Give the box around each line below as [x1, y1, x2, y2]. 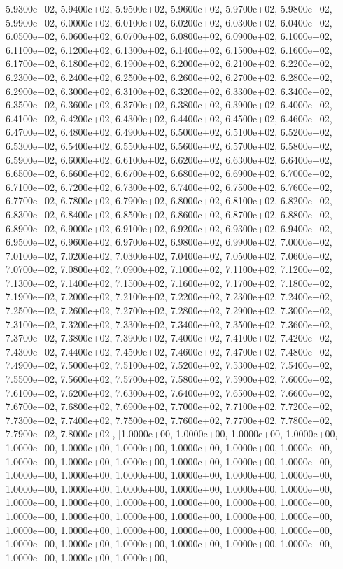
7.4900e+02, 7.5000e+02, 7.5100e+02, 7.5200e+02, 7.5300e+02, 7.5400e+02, [6, 358, 332, 372]
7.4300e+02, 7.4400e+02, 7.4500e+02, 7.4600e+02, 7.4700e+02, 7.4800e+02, [6, 344, 332, 358]
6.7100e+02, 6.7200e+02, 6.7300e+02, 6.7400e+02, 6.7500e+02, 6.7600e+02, [6, 179, 332, 194]
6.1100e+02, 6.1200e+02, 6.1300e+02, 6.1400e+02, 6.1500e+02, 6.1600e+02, [6, 42, 332, 57]
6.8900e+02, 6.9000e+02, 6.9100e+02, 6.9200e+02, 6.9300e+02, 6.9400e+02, [6, 220, 332, 235]
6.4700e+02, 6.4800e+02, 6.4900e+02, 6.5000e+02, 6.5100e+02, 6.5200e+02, [6, 125, 332, 139]
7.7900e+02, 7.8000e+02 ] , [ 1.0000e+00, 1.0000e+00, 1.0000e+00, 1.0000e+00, [6, 426, 338, 441]
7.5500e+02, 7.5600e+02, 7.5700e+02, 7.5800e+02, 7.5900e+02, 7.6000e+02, [6, 372, 332, 386]
